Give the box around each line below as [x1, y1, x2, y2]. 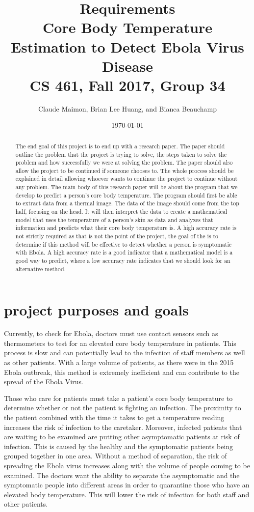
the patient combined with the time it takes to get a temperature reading [4, 412, 225, 423]
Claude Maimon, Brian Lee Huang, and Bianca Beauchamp [38, 103, 217, 114]
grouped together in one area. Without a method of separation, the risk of [4, 451, 227, 461]
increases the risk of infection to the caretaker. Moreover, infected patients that [4, 422, 242, 432]
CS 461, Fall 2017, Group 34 [29, 75, 226, 95]
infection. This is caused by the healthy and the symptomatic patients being [4, 441, 233, 451]
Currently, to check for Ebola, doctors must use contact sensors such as [4, 328, 218, 339]
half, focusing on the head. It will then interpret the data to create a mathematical [15, 207, 227, 216]
